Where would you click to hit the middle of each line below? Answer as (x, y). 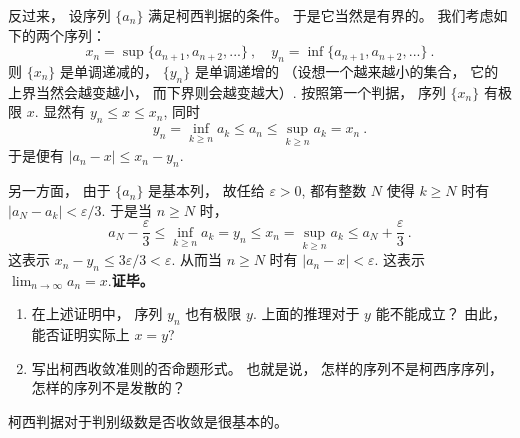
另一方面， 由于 (59, 190)
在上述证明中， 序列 (97, 313)
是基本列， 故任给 (206, 190)
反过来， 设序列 (59, 15)
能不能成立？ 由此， (441, 313)
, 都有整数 (334, 190)
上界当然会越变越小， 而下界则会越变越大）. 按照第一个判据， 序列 (227, 91)
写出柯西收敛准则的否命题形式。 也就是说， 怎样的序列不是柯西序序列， (267, 367)
